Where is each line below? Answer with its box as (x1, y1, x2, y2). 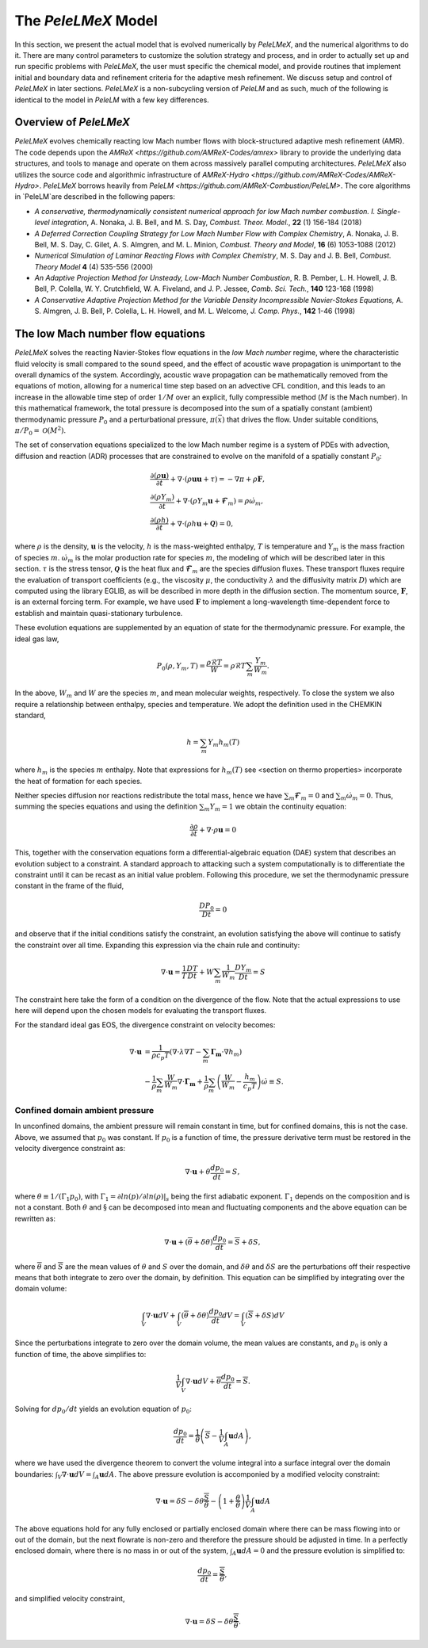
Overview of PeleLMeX (14, 116, 130, 129)
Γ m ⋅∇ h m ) (210, 1047, 243, 1058)
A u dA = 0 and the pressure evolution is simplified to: (231, 1546, 406, 1558)
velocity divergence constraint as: (14, 1144, 126, 1153)
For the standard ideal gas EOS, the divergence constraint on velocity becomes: (14, 1020, 276, 1030)
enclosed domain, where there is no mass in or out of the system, (14, 1546, 229, 1555)
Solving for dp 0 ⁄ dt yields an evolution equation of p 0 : (14, 1404, 192, 1415)
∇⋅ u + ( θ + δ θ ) (163, 1237, 213, 1247)
